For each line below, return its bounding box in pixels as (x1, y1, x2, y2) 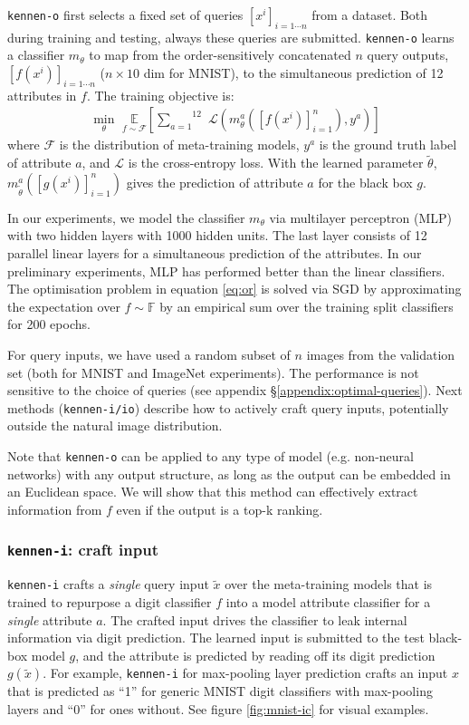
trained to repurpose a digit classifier (7, 592, 212, 611)
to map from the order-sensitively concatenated (89, 45, 351, 64)
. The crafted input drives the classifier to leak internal (102, 610, 407, 629)
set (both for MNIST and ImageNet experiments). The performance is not (7, 362, 419, 382)
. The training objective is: (86, 85, 234, 104)
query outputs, (367, 45, 449, 64)
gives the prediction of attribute (126, 172, 303, 191)
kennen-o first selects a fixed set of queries (7, 5, 244, 24)
